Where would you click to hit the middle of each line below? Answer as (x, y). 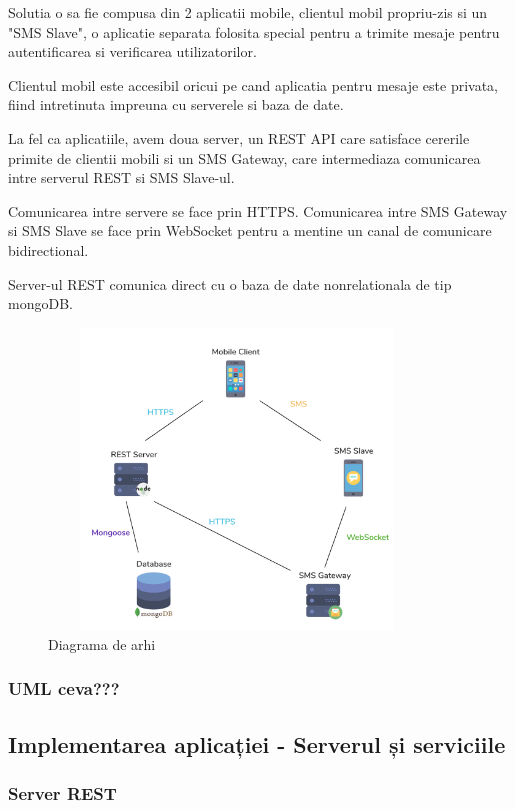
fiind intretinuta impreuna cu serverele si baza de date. (176, 104)
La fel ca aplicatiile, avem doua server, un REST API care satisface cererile (239, 137)
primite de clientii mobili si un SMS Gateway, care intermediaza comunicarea (244, 157)
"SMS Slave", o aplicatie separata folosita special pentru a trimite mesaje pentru (254, 31)
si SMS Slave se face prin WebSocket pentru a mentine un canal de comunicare (250, 230)
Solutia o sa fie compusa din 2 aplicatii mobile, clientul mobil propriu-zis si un (248, 12)
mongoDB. (40, 303)
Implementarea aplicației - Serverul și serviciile (257, 743)
